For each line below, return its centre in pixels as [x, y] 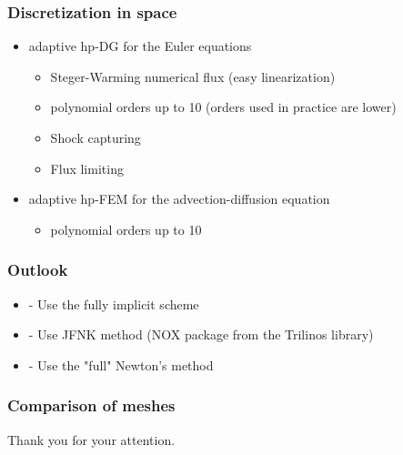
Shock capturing [96, 137]
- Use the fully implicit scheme [114, 303]
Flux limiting [87, 168]
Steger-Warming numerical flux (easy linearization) [193, 76]
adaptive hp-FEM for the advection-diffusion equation [179, 199]
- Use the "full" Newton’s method [121, 364]
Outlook [38, 270]
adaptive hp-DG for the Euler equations [140, 46]
